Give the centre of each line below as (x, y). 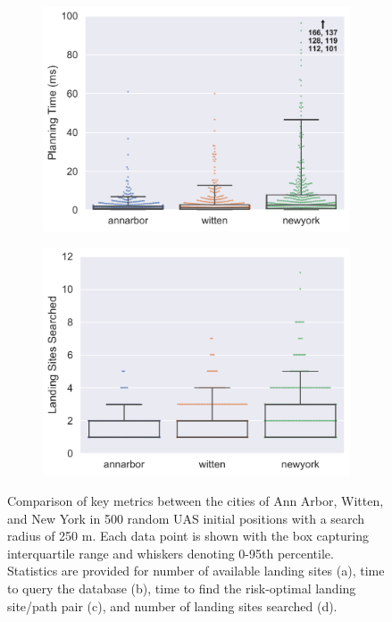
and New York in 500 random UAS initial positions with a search (186, 518)
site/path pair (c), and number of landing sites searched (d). (172, 605)
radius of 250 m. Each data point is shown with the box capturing (188, 536)
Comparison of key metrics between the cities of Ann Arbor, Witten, (196, 500)
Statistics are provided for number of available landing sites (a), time (196, 571)
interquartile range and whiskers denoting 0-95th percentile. (171, 553)
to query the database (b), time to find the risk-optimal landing (182, 588)
